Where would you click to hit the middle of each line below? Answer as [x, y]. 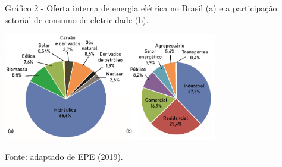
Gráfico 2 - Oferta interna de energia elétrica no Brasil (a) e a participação [141, 8]
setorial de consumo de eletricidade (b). [77, 19]
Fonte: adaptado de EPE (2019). [64, 156]
